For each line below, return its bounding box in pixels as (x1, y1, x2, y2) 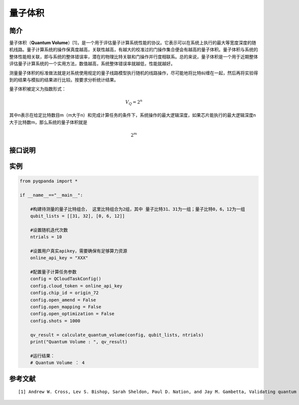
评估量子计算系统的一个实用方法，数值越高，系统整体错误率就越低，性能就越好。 (9, 60, 175, 67)
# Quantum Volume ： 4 (30, 360, 85, 366)
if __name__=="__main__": (19, 192, 83, 198)
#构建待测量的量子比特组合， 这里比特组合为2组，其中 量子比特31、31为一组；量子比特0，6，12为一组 (30, 206, 245, 212)
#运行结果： (30, 353, 55, 359)
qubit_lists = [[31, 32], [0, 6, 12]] (30, 213, 125, 219)
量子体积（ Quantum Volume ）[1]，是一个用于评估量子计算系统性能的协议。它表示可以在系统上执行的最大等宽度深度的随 (9, 40, 257, 46)
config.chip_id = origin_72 (30, 290, 99, 296)
